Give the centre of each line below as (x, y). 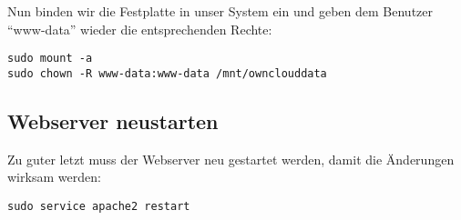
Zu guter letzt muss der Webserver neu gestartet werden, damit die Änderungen (231, 159)
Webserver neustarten (113, 120)
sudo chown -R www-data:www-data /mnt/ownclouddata (167, 73)
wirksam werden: (54, 177)
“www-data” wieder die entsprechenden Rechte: (140, 29)
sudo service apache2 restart (99, 206)
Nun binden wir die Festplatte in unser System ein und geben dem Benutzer (220, 11)
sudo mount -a (50, 59)
